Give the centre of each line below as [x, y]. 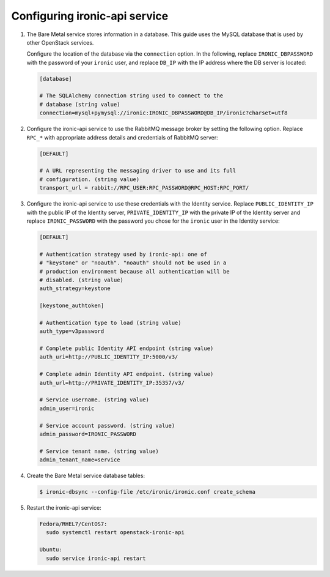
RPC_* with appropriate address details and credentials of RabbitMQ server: [122, 137]
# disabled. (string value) [81, 280]
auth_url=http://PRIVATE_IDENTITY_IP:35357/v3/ [112, 383]
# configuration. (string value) [90, 179]
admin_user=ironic [67, 408]
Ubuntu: [51, 550]
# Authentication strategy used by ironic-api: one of [123, 254]
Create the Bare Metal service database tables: [86, 476]
